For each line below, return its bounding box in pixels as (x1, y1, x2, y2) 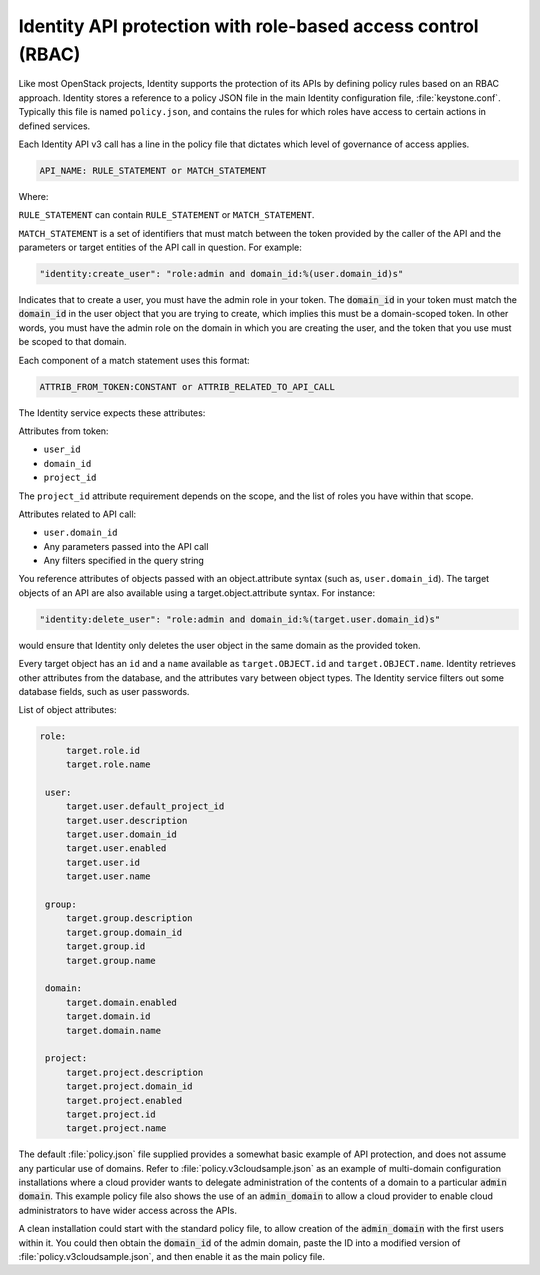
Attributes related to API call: (18, 508, 137, 520)
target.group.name (65, 955, 157, 966)
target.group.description (65, 913, 194, 924)
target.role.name (65, 759, 151, 770)
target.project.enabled (65, 1095, 183, 1106)
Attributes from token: (18, 425, 109, 437)
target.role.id (65, 745, 140, 756)
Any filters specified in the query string (43, 555, 205, 567)
